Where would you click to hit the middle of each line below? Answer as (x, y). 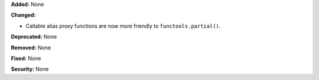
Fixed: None (26, 58)
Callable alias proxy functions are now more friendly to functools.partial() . (123, 26)
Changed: (23, 15)
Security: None (30, 69)
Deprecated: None (34, 37)
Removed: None (31, 48)
